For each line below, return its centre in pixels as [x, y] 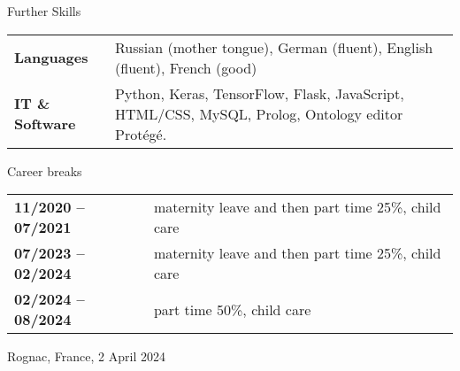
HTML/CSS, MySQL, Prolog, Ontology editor [259, 113]
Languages [51, 58]
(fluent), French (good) [186, 67]
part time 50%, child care [232, 309]
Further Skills [44, 11]
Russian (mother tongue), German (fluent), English [274, 47]
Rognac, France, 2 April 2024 [86, 356]
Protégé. [141, 134]
